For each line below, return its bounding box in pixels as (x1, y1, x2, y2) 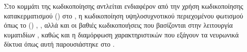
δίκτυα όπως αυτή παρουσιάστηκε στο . (4, 39, 115, 49)
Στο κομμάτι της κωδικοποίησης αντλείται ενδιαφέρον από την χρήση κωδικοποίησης (4, 1, 244, 11)
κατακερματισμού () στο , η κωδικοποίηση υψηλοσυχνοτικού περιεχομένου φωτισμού (4, 10, 243, 20)
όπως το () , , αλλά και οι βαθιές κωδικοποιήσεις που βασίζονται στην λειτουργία (4, 20, 233, 30)
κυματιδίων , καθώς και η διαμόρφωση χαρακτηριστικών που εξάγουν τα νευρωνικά (4, 29, 239, 39)
